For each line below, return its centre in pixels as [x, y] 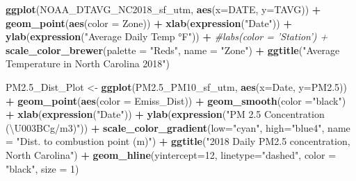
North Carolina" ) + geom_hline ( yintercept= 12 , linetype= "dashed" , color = [171, 154]
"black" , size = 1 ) [42, 168]
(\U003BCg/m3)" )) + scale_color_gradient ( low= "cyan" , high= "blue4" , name [178, 127]
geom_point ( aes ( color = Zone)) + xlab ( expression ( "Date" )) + [149, 23]
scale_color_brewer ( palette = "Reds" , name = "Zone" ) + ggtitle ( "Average [173, 50]
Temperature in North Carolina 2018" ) [88, 63]
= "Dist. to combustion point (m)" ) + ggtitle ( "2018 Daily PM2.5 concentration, [178, 141]
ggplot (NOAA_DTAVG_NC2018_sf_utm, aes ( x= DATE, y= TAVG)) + [163, 9]
